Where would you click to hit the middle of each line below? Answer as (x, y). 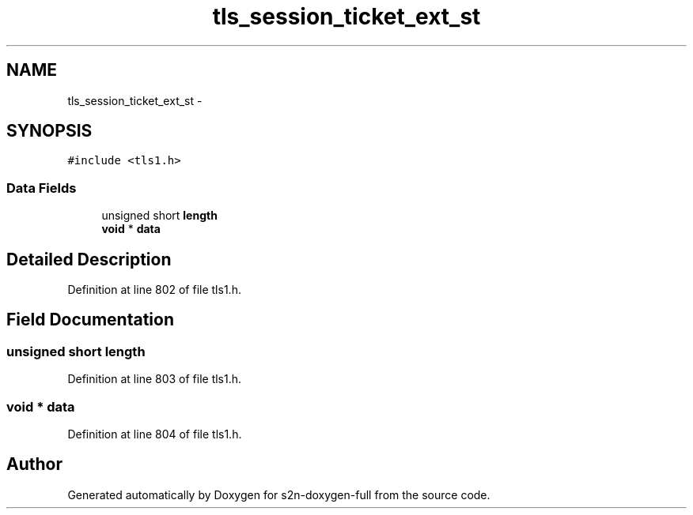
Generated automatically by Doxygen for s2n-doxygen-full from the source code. (279, 494)
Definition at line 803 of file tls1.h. (155, 379)
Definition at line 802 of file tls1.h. (154, 290)
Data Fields (42, 188)
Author (34, 464)
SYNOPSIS (49, 131)
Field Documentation (90, 320)
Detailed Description (89, 259)
